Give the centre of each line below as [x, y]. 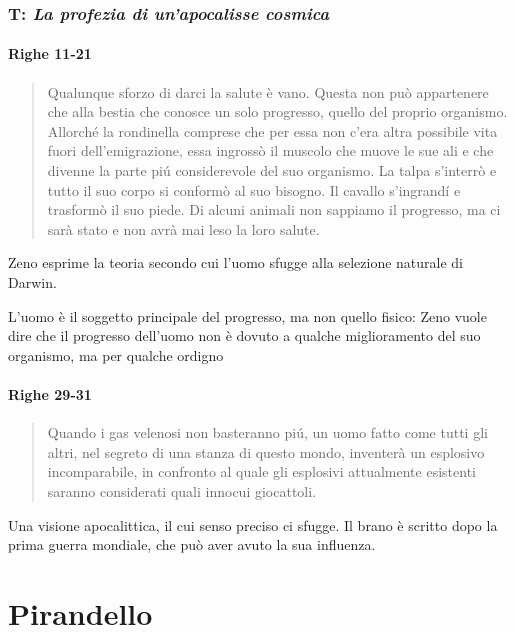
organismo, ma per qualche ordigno [116, 354]
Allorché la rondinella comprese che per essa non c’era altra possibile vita [272, 130]
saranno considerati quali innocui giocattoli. [182, 490]
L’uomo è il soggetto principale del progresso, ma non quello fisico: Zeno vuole [247, 315]
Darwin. [32, 281]
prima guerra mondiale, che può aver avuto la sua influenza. [192, 544]
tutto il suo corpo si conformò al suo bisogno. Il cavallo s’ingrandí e [254, 189]
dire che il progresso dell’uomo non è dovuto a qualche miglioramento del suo [244, 335]
